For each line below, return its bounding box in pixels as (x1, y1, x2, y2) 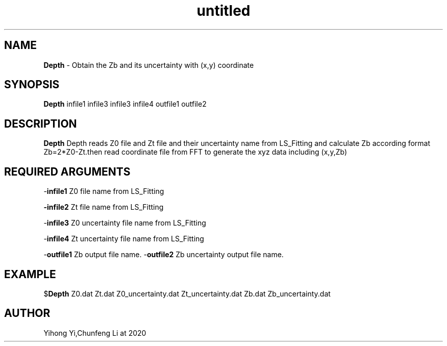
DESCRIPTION (4, 117, 77, 130)
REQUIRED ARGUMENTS (4, 165, 131, 178)
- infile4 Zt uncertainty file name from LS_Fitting (43, 234, 204, 243)
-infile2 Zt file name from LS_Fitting (43, 203, 164, 212)
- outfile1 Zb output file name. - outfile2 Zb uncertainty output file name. (43, 250, 284, 259)
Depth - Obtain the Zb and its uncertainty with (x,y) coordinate (43, 60, 254, 69)
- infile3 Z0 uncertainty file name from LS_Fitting (43, 218, 206, 228)
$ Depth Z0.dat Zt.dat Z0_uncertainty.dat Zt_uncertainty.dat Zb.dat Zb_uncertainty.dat (43, 289, 331, 298)
